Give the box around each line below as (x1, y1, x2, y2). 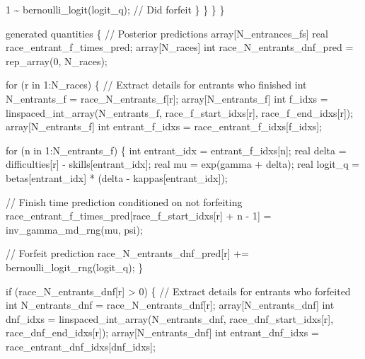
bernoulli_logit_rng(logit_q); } (6, 259, 144, 274)
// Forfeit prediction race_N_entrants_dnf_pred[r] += (6, 246, 249, 261)
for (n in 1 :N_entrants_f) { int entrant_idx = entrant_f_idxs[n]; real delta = (6, 142, 347, 157)
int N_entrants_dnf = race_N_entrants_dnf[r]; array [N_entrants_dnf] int (6, 297, 335, 312)
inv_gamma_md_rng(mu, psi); (6, 222, 143, 237)
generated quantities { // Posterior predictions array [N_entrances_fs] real (6, 25, 328, 40)
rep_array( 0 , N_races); (6, 53, 108, 68)
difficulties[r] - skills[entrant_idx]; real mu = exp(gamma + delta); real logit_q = (6, 156, 360, 171)
